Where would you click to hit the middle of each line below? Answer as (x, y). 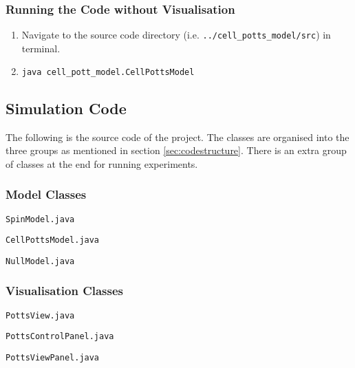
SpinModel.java (40, 219)
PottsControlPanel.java (60, 337)
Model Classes (46, 194)
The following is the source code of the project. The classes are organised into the (177, 137)
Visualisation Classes (64, 291)
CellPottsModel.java (53, 240)
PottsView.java (40, 315)
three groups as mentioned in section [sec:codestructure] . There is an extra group (176, 150)
